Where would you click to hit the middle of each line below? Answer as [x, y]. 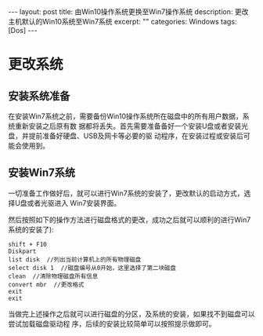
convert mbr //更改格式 [46, 284]
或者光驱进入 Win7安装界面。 [74, 203]
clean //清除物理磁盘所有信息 [53, 276]
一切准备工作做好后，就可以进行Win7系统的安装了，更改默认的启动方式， [126, 193]
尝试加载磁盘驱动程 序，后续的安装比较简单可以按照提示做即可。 [112, 323]
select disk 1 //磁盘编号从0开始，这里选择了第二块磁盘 [92, 268]
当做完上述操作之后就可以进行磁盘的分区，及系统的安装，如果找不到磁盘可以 [131, 314]
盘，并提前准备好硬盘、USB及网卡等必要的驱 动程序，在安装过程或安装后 [126, 136]
